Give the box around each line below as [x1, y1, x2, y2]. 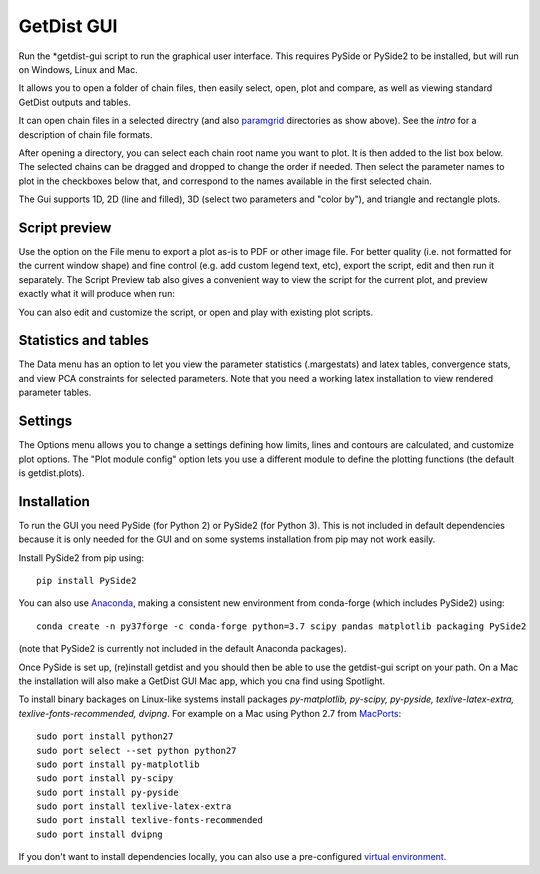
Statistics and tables [18, 332, 150, 349]
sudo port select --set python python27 [36, 745, 237, 756]
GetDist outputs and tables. [18, 96, 132, 108]
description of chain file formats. [18, 128, 154, 140]
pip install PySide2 [36, 575, 137, 586]
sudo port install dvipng [36, 828, 164, 840]
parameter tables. [18, 386, 92, 399]
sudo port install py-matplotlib [36, 758, 200, 770]
